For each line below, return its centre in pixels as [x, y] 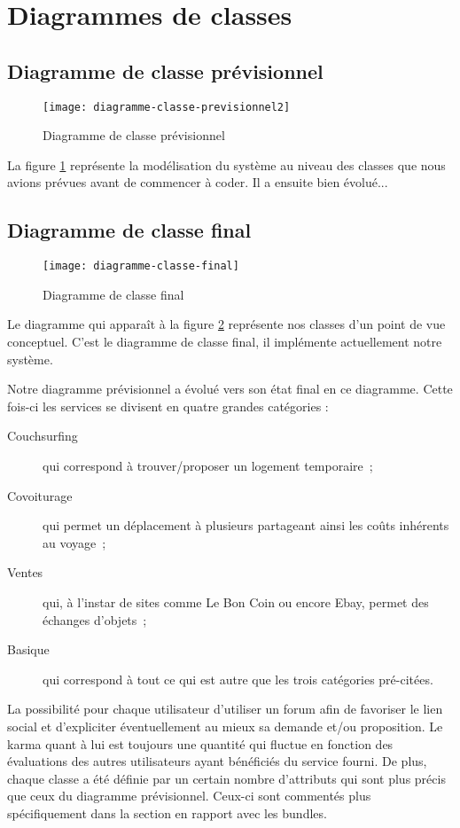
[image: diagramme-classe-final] [141, 266]
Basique [28, 649]
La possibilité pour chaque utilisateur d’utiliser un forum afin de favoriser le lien [225, 709]
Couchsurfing [43, 436]
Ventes [25, 572]
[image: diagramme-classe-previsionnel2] [167, 107]
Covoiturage [40, 495]
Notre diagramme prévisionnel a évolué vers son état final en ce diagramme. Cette [230, 389]
